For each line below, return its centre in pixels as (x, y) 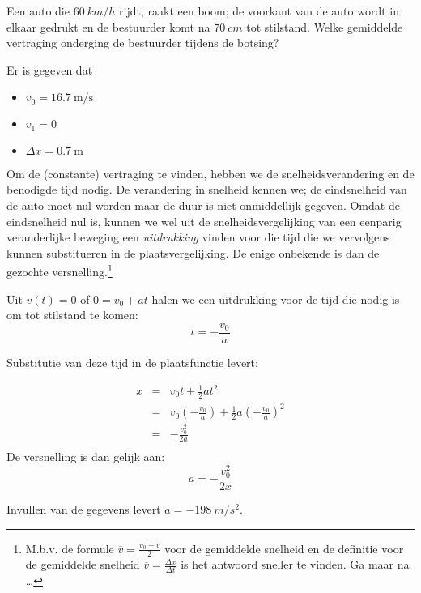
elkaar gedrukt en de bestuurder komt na (108, 26)
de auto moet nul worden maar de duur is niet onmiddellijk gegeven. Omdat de (203, 205)
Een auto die (38, 11)
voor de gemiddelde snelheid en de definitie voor (284, 548)
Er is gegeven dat (50, 69)
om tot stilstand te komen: (72, 315)
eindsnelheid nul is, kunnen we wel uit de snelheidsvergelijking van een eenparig (204, 221)
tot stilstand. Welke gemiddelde (325, 26)
